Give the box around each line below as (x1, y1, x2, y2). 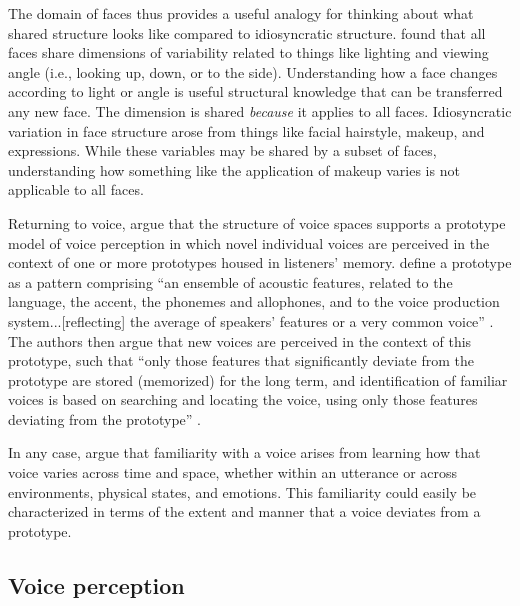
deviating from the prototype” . (8, 408, 202, 429)
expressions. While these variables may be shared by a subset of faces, (8, 140, 437, 161)
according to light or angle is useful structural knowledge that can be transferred (8, 81, 503, 102)
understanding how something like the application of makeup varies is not (8, 159, 460, 180)
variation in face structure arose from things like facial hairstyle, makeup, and (8, 120, 485, 141)
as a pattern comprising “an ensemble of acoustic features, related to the (8, 271, 453, 292)
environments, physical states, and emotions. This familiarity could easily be (8, 481, 477, 502)
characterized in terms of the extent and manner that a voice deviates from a (8, 501, 481, 522)
